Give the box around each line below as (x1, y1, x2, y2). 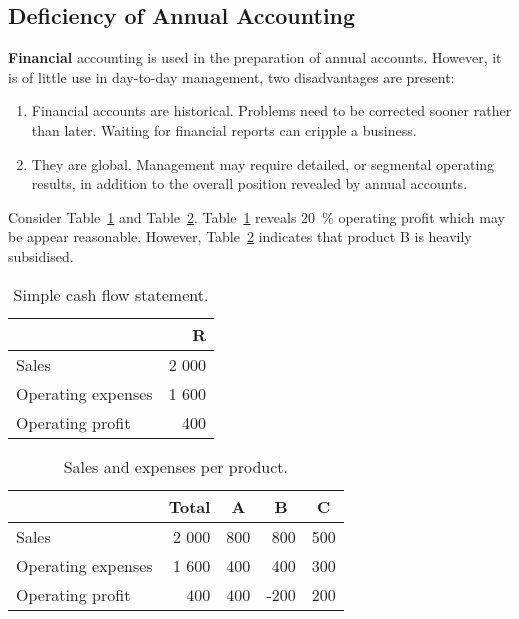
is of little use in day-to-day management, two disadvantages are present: (8, 66, 455, 87)
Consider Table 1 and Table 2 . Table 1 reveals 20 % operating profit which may (8, 206, 505, 227)
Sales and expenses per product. (63, 454, 289, 478)
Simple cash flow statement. (13, 282, 209, 306)
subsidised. (8, 245, 74, 266)
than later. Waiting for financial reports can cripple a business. (31, 119, 417, 140)
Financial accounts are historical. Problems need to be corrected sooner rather (31, 100, 512, 121)
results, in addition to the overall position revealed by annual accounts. (31, 173, 468, 194)
